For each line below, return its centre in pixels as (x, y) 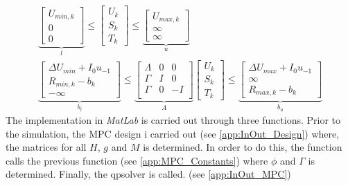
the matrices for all (46, 147)
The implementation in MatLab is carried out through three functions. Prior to (173, 120)
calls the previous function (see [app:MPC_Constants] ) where (137, 160)
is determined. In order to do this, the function (243, 147)
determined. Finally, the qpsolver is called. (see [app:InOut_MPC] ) (148, 174)
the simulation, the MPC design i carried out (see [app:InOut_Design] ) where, (173, 133)
